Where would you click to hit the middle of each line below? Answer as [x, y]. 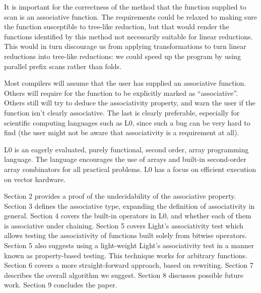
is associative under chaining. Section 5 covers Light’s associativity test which [124, 225]
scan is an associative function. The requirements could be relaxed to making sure [130, 16]
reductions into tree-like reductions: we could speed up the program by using [122, 56]
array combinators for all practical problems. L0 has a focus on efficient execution [130, 169]
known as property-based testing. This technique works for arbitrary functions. [126, 255]
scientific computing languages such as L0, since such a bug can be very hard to [127, 122]
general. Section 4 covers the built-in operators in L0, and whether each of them [128, 216]
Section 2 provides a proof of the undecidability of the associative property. [120, 196]
